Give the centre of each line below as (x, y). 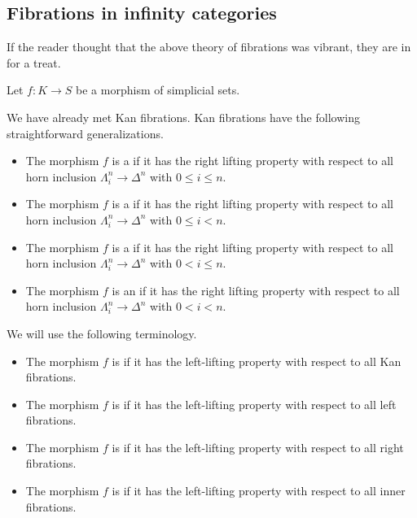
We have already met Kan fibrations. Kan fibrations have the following (183, 117)
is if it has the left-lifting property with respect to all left (254, 404)
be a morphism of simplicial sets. (158, 90)
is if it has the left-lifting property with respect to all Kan (257, 361)
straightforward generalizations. (85, 133)
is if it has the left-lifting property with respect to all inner (259, 491)
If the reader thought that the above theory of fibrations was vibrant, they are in (209, 47)
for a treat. (34, 62)
